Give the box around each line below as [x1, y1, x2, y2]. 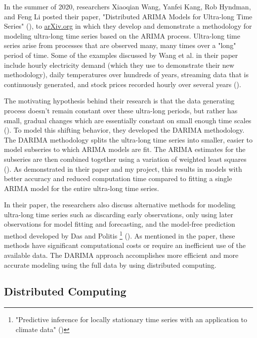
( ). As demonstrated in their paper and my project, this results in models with [4, 163, 242, 174]
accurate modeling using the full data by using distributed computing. [4, 259, 216, 270]
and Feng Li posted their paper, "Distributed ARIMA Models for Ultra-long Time [4, 11, 253, 21]
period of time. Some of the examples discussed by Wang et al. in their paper [4, 49, 238, 60]
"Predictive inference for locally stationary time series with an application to [15, 314, 248, 325]
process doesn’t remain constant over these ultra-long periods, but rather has [4, 105, 238, 115]
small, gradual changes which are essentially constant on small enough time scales [4, 115, 252, 125]
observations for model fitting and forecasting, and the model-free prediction [4, 219, 235, 229]
